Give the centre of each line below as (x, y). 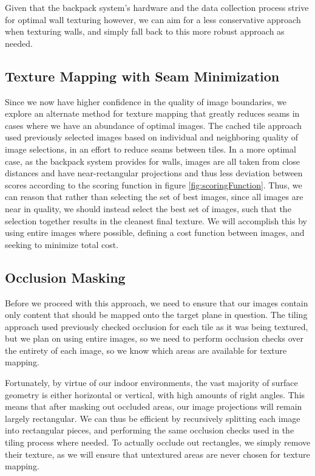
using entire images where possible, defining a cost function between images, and (155, 233)
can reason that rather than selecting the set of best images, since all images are (154, 197)
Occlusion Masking (65, 277)
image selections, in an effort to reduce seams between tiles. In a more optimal (151, 149)
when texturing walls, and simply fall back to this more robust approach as (145, 31)
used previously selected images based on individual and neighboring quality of (152, 137)
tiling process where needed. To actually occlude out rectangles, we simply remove (158, 442)
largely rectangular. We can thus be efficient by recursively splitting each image (153, 418)
